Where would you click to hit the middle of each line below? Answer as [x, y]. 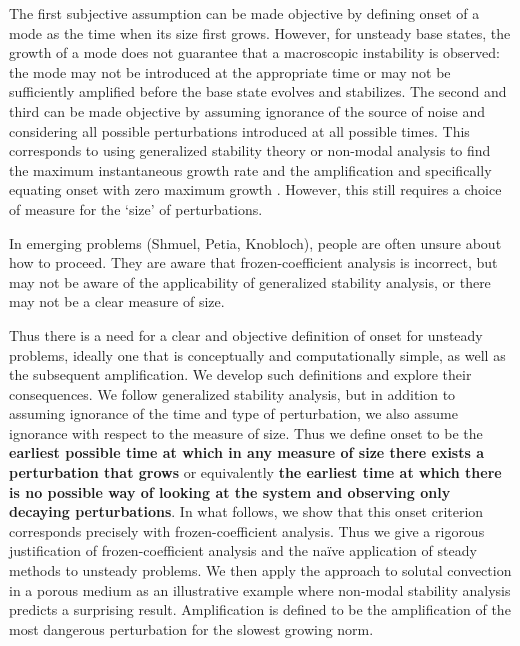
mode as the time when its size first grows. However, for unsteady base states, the [260, 32]
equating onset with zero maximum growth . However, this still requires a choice [255, 189]
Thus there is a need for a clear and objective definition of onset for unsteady [246, 334]
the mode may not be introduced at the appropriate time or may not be [230, 71]
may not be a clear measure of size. [117, 301]
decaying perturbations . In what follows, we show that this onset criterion [246, 511]
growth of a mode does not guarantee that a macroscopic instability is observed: [254, 52]
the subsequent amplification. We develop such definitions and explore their [240, 374]
